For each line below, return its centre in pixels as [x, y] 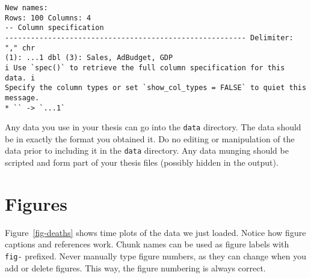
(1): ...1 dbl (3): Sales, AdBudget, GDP [89, 58]
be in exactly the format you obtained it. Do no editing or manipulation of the [150, 138]
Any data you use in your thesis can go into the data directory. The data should [153, 127]
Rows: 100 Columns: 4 [48, 18]
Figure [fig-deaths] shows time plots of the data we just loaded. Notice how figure [155, 232]
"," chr [20, 48]
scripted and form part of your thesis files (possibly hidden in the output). [142, 162]
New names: [26, 8]
